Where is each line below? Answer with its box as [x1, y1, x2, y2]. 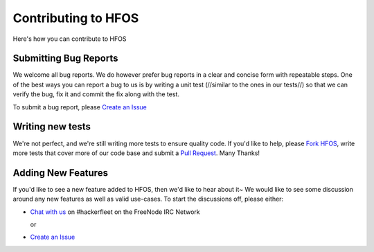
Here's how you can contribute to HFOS [12, 35, 127, 43]
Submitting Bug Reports [12, 53, 118, 64]
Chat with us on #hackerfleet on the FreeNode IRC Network [30, 208, 200, 216]
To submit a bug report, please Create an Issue [12, 102, 147, 111]
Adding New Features [12, 167, 109, 179]
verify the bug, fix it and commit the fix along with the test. [12, 90, 180, 98]
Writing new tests [12, 121, 91, 133]
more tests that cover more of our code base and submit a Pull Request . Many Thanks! [12, 149, 260, 157]
